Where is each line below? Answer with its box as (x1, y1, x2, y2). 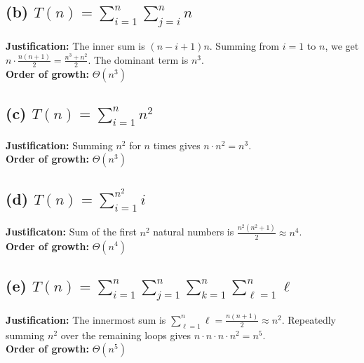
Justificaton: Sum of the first (6, 224, 137, 239)
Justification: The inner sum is (6, 39, 145, 53)
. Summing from (209, 39, 280, 53)
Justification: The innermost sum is (6, 312, 166, 327)
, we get (325, 39, 359, 53)
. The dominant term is (88, 52, 189, 67)
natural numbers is (153, 224, 234, 239)
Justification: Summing (6, 137, 113, 152)
